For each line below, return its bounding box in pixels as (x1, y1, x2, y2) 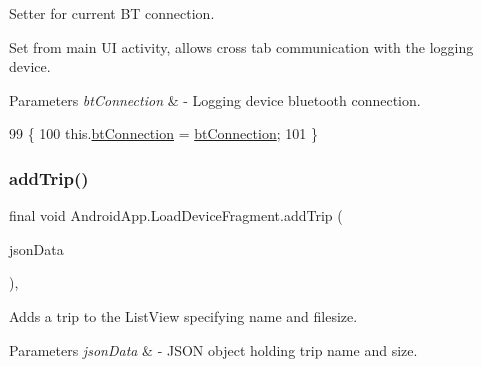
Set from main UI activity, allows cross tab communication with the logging (9, 36, 474, 57)
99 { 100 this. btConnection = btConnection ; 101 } (9, 123, 318, 144)
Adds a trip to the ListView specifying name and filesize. (9, 305, 358, 326)
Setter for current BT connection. (9, 3, 215, 23)
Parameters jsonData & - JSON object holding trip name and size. (9, 339, 418, 360)
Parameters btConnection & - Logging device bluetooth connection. (9, 89, 421, 110)
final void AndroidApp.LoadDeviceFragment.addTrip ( (9, 205, 343, 226)
